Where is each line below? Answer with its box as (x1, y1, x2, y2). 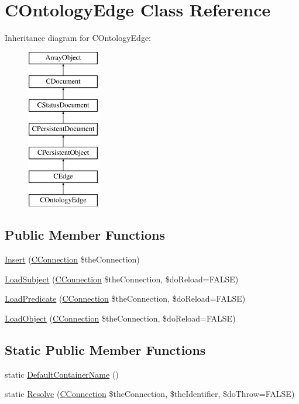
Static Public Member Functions (5, 340, 206, 358)
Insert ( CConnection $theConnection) (5, 253, 140, 265)
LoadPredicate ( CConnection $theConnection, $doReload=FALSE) (5, 292, 246, 305)
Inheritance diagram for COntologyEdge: (5, 32, 152, 44)
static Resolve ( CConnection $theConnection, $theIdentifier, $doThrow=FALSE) (5, 388, 295, 400)
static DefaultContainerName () (5, 368, 119, 380)
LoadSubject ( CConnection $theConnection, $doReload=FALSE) (5, 272, 239, 285)
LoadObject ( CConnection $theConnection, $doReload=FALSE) (5, 312, 236, 324)
